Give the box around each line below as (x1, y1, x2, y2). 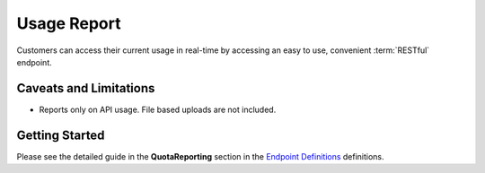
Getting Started (16, 127, 105, 143)
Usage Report (16, 13, 121, 33)
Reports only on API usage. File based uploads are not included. (39, 104, 277, 115)
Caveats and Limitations (16, 81, 155, 96)
